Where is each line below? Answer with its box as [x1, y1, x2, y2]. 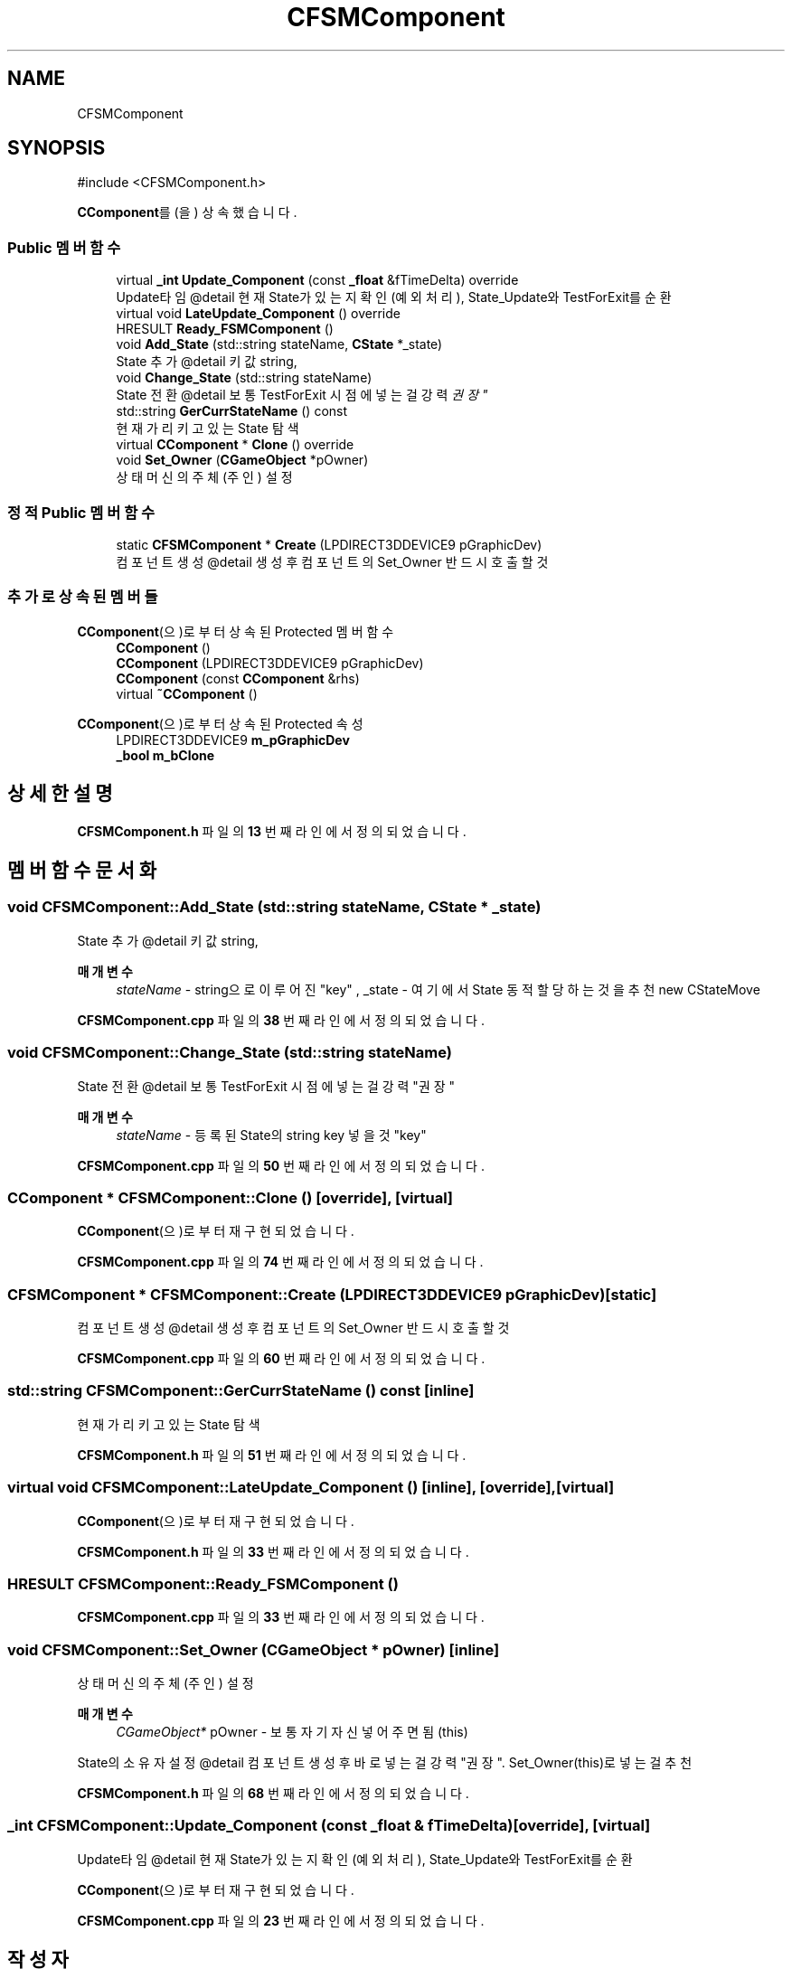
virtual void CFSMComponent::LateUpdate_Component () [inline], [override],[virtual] [7, 1478, 615, 1497]
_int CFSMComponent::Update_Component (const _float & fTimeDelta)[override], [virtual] [7, 1816, 651, 1835]
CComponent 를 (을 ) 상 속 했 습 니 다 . [77, 204, 297, 221]
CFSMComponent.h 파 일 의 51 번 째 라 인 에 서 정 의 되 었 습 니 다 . [77, 1446, 467, 1463]
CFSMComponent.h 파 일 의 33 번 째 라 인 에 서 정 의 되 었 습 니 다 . [77, 1543, 469, 1559]
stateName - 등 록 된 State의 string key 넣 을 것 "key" [116, 1126, 427, 1143]
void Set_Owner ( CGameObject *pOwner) [116, 452, 369, 468]
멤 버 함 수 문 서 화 [7, 858, 157, 881]
